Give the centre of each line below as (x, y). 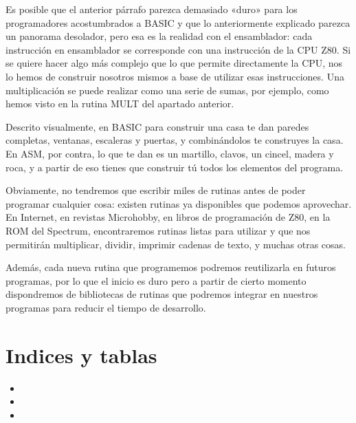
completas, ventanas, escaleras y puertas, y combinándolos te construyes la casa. (175, 140)
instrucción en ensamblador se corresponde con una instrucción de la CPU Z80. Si (178, 49)
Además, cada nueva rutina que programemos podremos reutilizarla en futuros (171, 267)
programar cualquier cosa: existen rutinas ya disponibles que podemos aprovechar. (179, 203)
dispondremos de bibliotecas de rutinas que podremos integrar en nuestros (162, 294)
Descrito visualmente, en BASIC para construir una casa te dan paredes (157, 126)
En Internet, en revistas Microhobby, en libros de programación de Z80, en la (168, 217)
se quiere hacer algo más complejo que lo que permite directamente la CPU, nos (174, 63)
